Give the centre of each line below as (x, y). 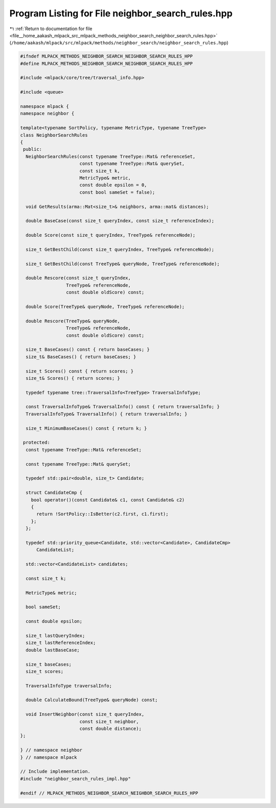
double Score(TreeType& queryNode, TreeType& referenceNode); (105, 306)
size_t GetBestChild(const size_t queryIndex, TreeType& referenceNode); (120, 249)
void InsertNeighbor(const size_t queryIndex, (85, 714)
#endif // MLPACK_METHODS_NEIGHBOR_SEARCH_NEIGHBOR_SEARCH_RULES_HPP (109, 793)
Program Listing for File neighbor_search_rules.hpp (121, 13)
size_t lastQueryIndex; (55, 636)
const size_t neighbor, (109, 721)
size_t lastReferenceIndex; (61, 643)
